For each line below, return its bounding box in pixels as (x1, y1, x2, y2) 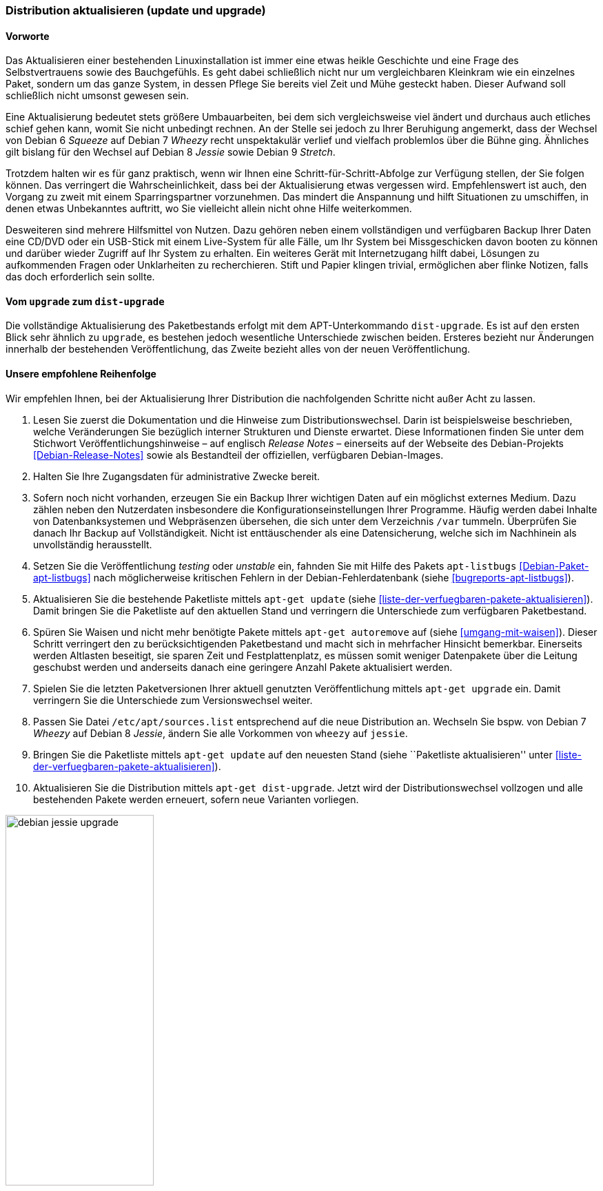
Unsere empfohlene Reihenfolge (6, 368, 156, 380)
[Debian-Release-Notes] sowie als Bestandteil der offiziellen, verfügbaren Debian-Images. (33, 448, 444, 461)
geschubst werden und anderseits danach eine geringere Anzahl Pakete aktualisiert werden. (33, 661, 453, 673)
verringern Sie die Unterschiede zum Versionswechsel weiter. (33, 694, 313, 706)
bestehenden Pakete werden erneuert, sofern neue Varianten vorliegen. (33, 793, 359, 805)
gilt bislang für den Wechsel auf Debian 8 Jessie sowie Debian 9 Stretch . (6, 146, 336, 158)
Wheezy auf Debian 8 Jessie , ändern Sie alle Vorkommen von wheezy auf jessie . (33, 727, 408, 739)
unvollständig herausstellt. (33, 538, 152, 550)
